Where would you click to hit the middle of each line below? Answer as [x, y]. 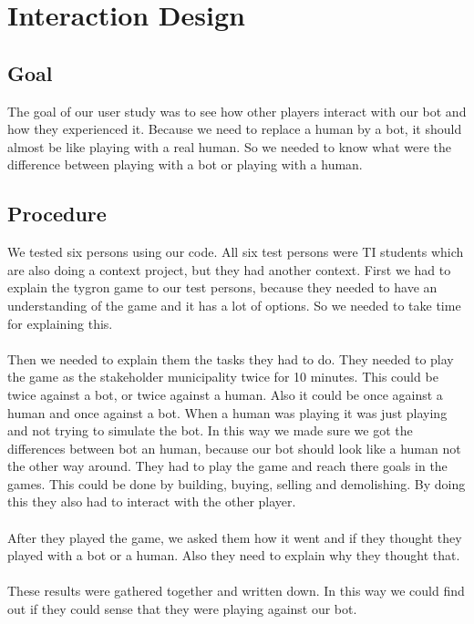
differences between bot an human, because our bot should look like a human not [234, 448]
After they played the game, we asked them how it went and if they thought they [235, 537]
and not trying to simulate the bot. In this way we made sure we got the [210, 430]
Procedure [57, 214]
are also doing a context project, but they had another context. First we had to [229, 269]
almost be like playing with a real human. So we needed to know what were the [230, 146]
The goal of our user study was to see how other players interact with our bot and [237, 111]
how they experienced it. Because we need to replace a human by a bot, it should [235, 129]
